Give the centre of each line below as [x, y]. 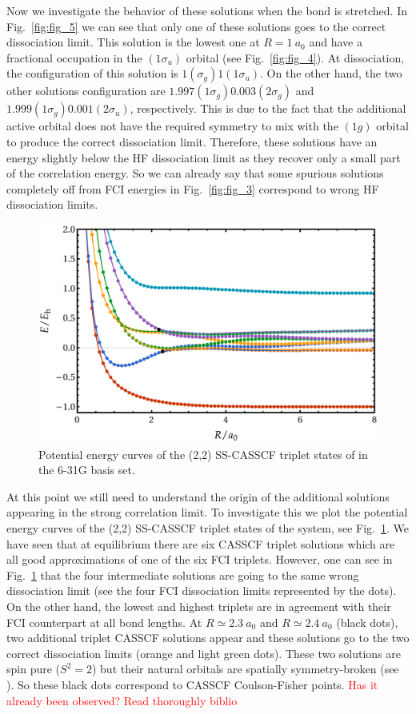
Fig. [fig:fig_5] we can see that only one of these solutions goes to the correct [196, 26]
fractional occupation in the [74, 57]
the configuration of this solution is [92, 73]
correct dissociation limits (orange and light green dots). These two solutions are [204, 653]
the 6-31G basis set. [87, 470]
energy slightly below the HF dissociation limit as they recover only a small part [204, 157]
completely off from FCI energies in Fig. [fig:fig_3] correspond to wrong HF [193, 188]
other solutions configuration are [86, 91]
